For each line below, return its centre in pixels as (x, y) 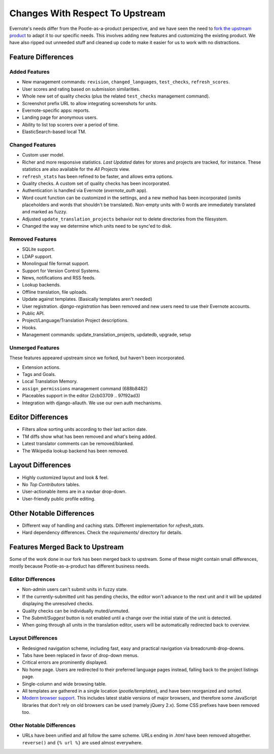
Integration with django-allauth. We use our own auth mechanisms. (92, 403)
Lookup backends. (41, 285)
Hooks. (30, 327)
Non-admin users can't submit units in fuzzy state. (75, 589)
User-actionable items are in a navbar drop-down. (74, 492)
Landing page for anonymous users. (60, 117)
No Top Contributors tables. (51, 484)
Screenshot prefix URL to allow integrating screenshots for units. (90, 103)
